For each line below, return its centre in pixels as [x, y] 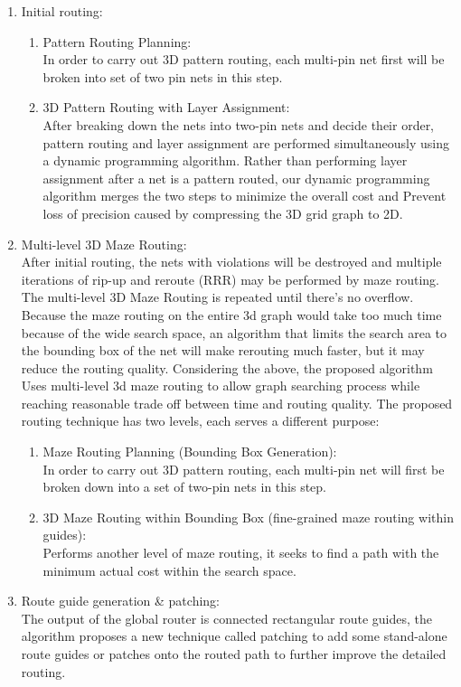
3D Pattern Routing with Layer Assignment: [166, 107]
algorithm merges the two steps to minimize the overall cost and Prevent [245, 196]
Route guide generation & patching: [120, 601]
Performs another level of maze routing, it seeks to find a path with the [241, 553]
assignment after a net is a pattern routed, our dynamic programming [236, 178]
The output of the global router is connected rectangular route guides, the [226, 618]
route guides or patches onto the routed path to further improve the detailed [234, 654]
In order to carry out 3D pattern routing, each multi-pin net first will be [244, 59]
